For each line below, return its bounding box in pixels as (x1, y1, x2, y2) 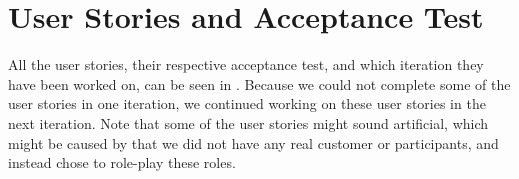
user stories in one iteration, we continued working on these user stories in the (8, 93, 486, 114)
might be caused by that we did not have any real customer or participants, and (8, 132, 499, 153)
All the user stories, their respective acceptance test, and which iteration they (8, 54, 484, 75)
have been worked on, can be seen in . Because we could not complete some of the (8, 73, 511, 94)
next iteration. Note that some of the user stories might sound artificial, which (8, 112, 489, 133)
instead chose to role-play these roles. (8, 152, 236, 173)
